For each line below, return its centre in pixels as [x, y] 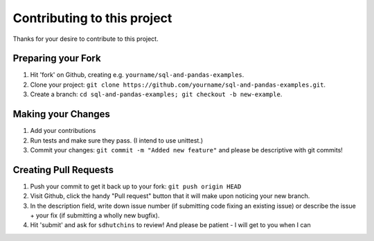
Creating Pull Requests [63, 170]
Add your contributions [63, 131]
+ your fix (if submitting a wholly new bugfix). [95, 215]
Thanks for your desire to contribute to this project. [86, 39]
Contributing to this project [92, 18]
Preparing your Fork [57, 59]
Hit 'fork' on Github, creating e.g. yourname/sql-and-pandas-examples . [137, 75]
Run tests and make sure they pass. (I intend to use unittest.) [117, 140]
